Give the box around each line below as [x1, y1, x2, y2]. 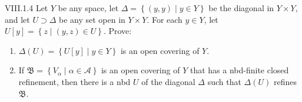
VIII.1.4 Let [5, 2, 48, 13]
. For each [147, 13, 182, 25]
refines [273, 75, 297, 87]
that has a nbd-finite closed [190, 64, 289, 76]
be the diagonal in [208, 2, 274, 13]
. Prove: [103, 25, 132, 37]
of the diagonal [141, 75, 195, 87]
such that [207, 75, 241, 87]
